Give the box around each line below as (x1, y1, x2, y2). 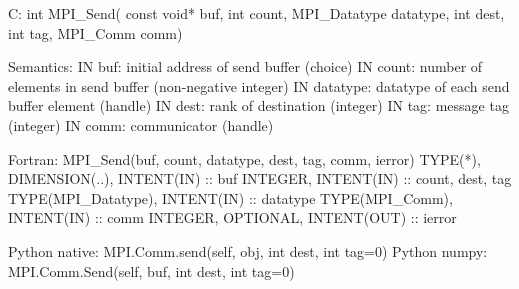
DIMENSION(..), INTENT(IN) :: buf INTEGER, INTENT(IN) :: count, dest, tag (8, 168, 512, 189)
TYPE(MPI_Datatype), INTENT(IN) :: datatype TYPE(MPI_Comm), (8, 187, 453, 208)
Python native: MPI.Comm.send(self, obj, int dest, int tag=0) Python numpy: (8, 240, 488, 261)
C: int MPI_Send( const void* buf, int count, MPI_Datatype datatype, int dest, (8, 3, 505, 23)
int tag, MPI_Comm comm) (8, 22, 183, 43)
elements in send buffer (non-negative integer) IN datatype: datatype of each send (8, 75, 510, 96)
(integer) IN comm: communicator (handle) (8, 114, 274, 135)
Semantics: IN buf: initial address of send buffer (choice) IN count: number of (8, 56, 483, 77)
